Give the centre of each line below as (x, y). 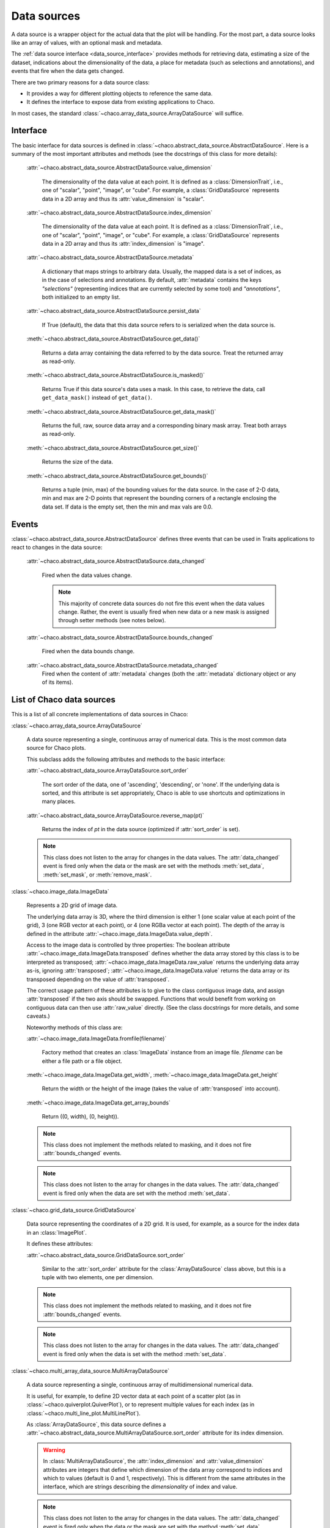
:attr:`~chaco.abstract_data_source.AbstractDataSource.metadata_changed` (123, 665)
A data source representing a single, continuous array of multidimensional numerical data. (140, 1385)
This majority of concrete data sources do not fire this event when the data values (162, 603)
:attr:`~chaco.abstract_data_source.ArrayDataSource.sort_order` (108, 771)
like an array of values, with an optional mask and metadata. (87, 42)
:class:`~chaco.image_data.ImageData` (60, 892)
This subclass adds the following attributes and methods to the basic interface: (126, 759)
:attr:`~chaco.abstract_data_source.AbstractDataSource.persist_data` (114, 311)
